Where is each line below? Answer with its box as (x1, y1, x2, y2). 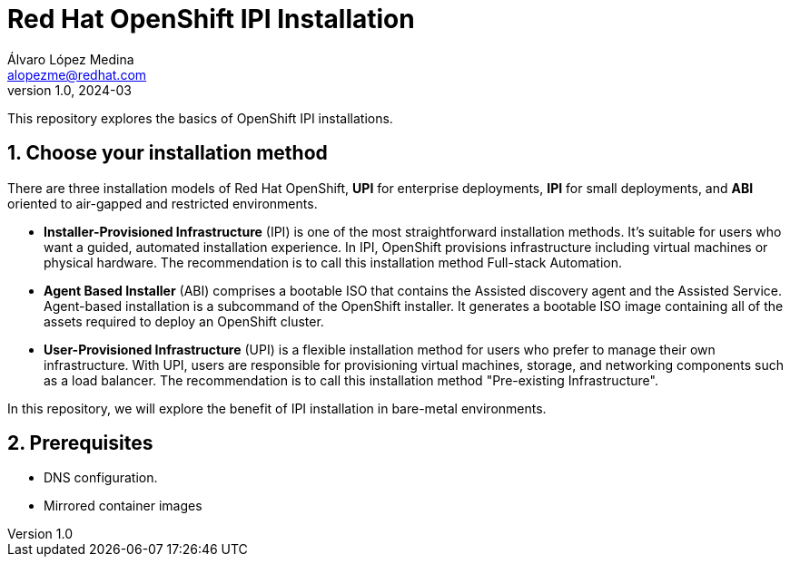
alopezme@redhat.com (7, 66, 147, 83)
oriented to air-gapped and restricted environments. (7, 195, 318, 211)
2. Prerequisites (7, 432, 153, 455)
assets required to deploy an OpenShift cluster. (44, 313, 324, 329)
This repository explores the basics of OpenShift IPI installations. (7, 110, 393, 126)
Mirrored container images (44, 498, 202, 514)
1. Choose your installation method (7, 141, 328, 165)
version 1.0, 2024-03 (7, 82, 132, 98)
